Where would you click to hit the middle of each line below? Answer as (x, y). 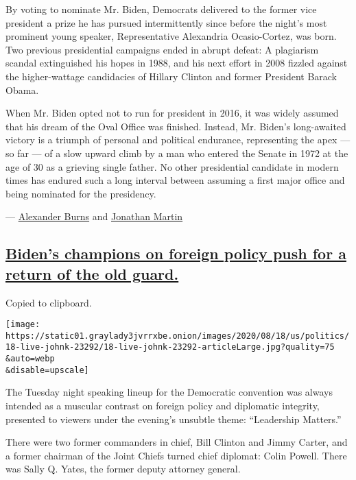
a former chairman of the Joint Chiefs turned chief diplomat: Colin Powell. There (176, 455)
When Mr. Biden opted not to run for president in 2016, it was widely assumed (172, 113)
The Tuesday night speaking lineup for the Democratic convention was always (169, 392)
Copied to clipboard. (49, 302)
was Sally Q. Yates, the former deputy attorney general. (123, 469)
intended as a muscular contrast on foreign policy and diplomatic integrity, (163, 405)
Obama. (22, 89)
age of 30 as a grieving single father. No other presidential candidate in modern (172, 166)
